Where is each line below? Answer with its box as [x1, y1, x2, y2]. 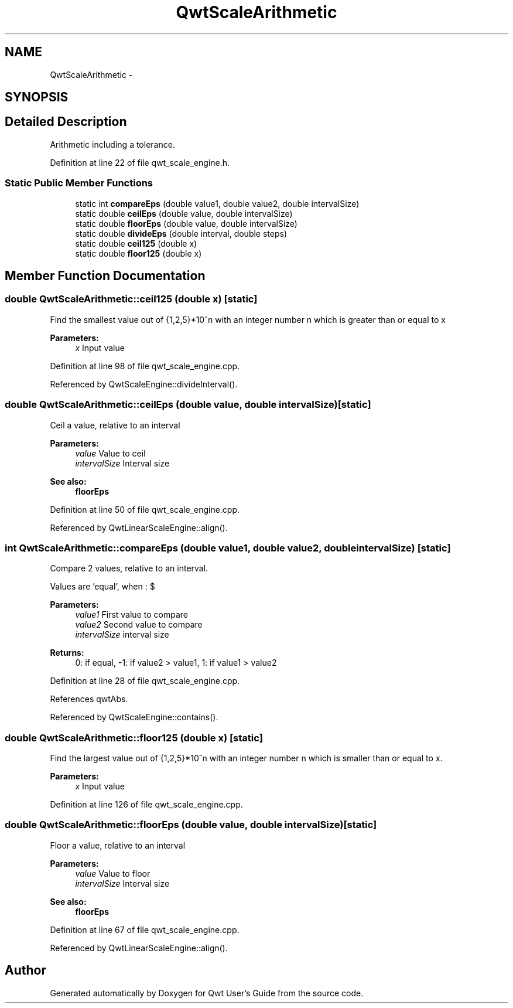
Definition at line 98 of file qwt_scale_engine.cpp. [50, 360, 240, 371]
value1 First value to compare [75, 609, 188, 620]
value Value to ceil [75, 448, 146, 458]
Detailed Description [5, 114, 127, 130]
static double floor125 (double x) [75, 248, 202, 258]
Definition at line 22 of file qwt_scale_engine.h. [50, 157, 230, 168]
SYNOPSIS [5, 90, 69, 105]
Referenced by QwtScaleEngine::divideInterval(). [50, 379, 238, 389]
